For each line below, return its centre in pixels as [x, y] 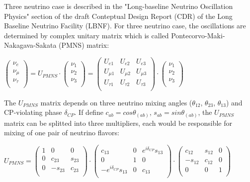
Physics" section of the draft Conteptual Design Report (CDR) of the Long [118, 16]
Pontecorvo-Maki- [198, 35]
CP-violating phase [33, 112]
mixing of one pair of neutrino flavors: [62, 133]
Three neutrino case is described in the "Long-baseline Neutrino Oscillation [119, 6]
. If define [89, 112]
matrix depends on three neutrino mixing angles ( [116, 102]
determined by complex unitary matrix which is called [86, 35]
